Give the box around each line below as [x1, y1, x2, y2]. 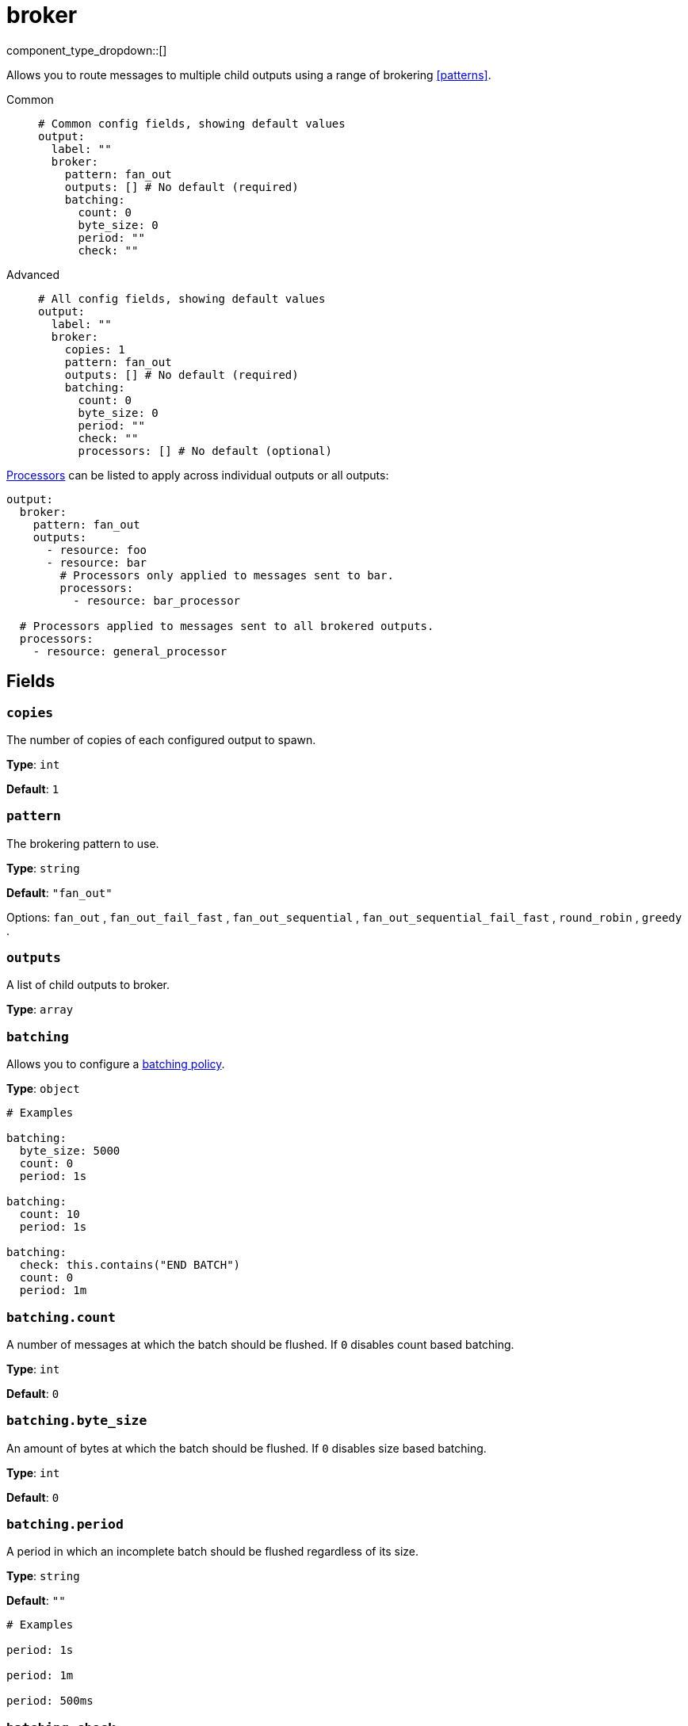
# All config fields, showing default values [38, 292, 326, 305]
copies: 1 [64, 342, 125, 356]
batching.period [6, 1517, 124, 1533]
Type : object [6, 1082, 80, 1096]
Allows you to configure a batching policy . [6, 1057, 225, 1071]
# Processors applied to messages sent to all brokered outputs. [19, 619, 434, 632]
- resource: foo [46, 543, 147, 556]
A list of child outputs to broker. [6, 978, 170, 992]
